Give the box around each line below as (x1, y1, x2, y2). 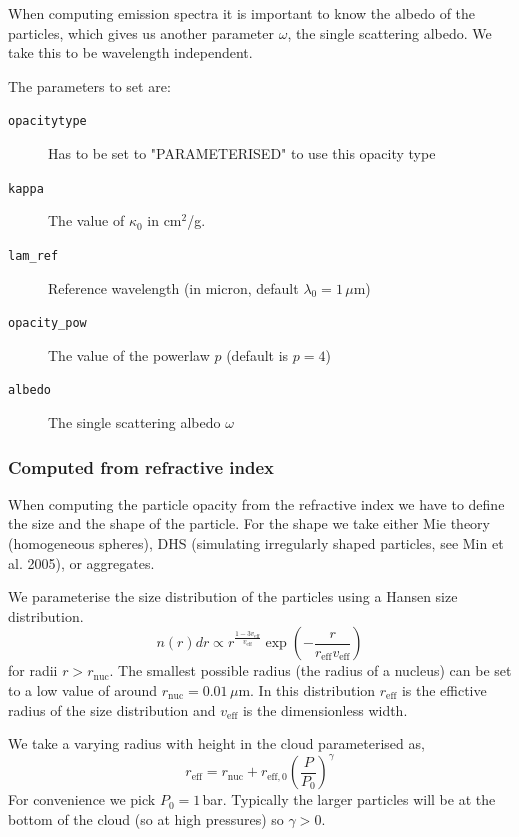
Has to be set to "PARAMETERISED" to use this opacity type (48, 143, 436, 164)
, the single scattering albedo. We (287, 22, 492, 43)
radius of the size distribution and (8, 699, 216, 720)
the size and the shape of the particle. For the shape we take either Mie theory (8, 513, 490, 534)
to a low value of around (8, 680, 157, 700)
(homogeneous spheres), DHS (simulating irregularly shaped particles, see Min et (8, 533, 504, 554)
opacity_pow (8, 316, 87, 331)
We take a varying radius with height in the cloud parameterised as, (8, 733, 425, 754)
